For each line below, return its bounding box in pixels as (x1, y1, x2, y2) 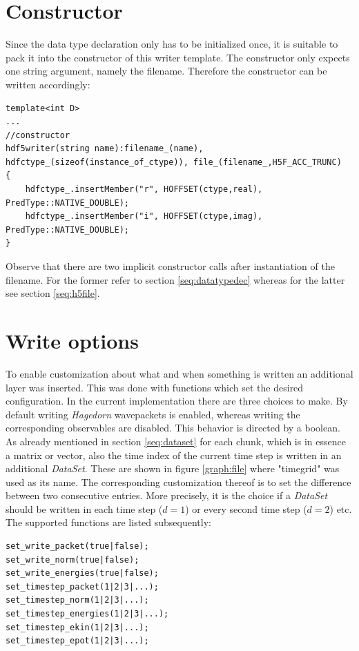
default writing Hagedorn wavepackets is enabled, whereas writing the (6, 407, 300, 421)
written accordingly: (6, 77, 90, 91)
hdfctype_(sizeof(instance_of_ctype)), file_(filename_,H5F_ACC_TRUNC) (6, 157, 342, 167)
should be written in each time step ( (6, 501, 163, 516)
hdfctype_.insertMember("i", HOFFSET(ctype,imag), (25, 211, 263, 222)
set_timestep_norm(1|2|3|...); (6, 595, 149, 605)
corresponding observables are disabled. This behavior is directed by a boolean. (6, 420, 340, 435)
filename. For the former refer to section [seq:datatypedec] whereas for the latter (6, 272, 345, 286)
